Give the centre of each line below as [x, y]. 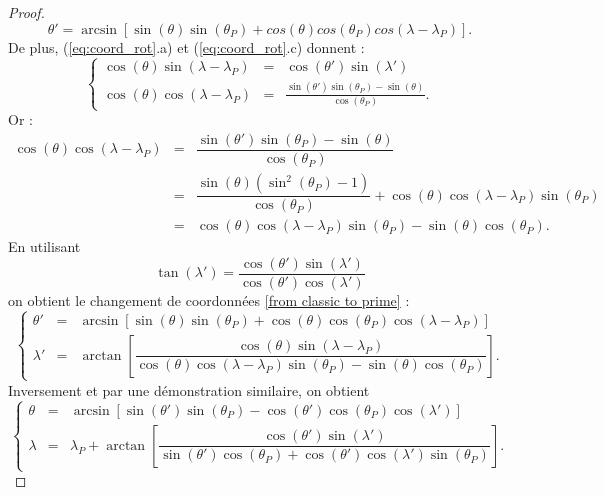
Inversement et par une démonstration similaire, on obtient [189, 389]
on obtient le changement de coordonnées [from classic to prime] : [209, 299]
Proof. [26, 12]
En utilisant [44, 246]
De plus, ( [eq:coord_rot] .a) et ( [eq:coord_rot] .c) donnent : [186, 46]
